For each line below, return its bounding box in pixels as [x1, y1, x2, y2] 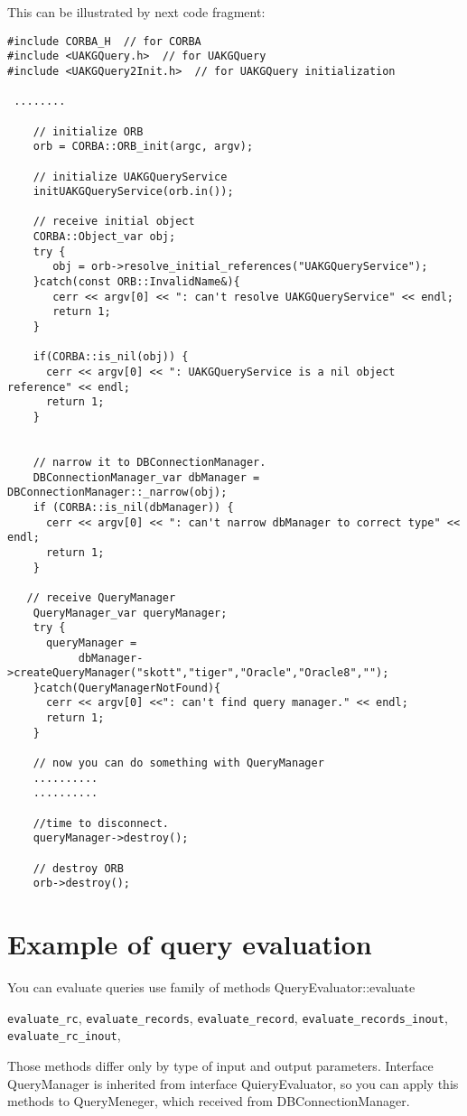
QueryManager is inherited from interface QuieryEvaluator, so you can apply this [7, 1074, 459, 1093]
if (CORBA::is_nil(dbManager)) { [33, 500, 234, 514]
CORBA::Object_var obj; [33, 230, 176, 244]
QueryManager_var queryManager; [33, 606, 228, 619]
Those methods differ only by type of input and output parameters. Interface [7, 1056, 434, 1075]
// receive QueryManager [26, 591, 176, 604]
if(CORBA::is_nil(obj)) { [33, 350, 189, 364]
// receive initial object [33, 215, 195, 228]
